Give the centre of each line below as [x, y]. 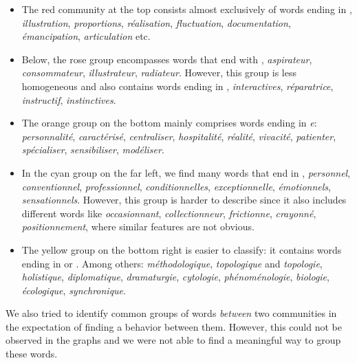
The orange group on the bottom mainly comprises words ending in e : [169, 123]
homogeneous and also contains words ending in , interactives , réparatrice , [177, 86]
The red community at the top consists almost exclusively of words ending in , [187, 9]
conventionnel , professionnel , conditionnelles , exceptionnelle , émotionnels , [176, 186]
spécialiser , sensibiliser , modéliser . [93, 150]
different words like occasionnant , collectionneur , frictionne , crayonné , [169, 213]
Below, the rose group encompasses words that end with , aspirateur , [167, 59]
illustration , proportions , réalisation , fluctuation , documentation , [156, 22]
